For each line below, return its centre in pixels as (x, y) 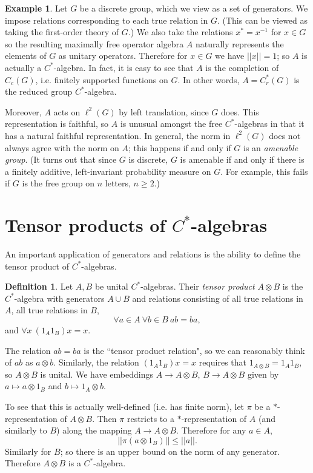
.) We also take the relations (180, 32)
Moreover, (23, 111)
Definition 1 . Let (39, 286)
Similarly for (28, 451)
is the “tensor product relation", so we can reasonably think (194, 350)
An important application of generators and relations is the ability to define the (153, 254)
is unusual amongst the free (171, 124)
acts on (67, 111)
